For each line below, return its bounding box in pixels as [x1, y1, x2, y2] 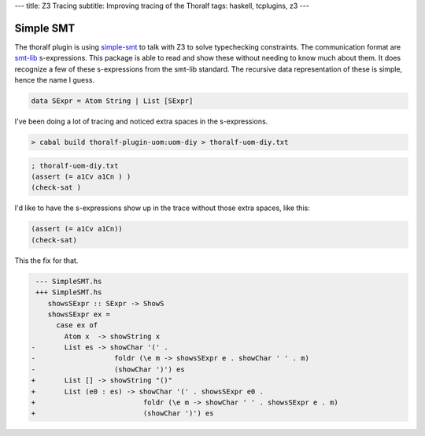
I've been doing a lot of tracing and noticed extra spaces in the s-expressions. [14, 116, 268, 126]
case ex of [56, 321, 98, 330]
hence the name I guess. [14, 76, 94, 85]
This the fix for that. [14, 256, 79, 265]
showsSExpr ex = [47, 309, 110, 319]
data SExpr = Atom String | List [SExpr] [31, 97, 194, 105]
